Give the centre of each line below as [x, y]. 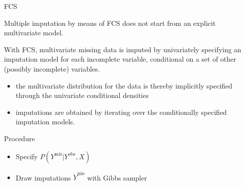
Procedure [20, 138]
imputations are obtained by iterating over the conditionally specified [121, 112]
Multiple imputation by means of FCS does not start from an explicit [110, 23]
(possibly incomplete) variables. [52, 68]
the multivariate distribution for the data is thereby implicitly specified [124, 85]
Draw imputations [43, 177]
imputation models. [45, 122]
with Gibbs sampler [117, 177]
